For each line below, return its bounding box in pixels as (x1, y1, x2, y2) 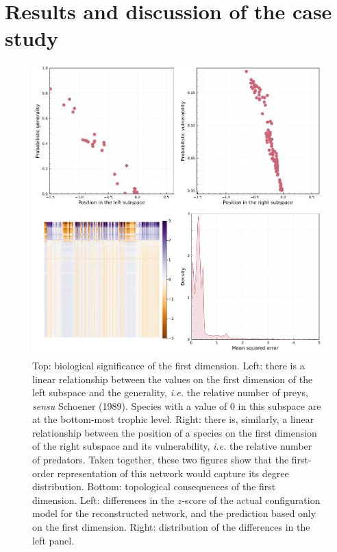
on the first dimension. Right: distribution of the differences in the (32, 520, 310, 534)
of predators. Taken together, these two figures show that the (32, 452, 289, 467)
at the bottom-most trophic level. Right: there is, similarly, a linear (32, 412, 314, 426)
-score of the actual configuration (182, 492, 321, 507)
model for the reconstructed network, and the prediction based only (32, 506, 316, 520)
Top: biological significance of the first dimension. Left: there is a (32, 358, 305, 372)
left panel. (32, 533, 75, 547)
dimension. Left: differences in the (32, 492, 175, 507)
